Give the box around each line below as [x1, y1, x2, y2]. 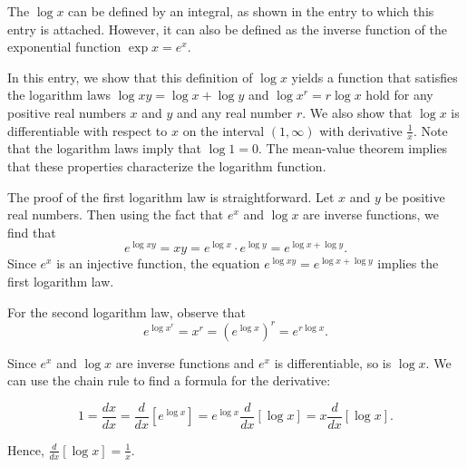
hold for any [365, 85, 433, 104]
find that [7, 222, 56, 241]
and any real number [177, 102, 293, 122]
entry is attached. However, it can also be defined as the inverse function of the [7, 19, 447, 38]
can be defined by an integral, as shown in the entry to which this [68, 2, 434, 20]
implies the [377, 254, 439, 273]
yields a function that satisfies [291, 67, 458, 86]
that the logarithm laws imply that [7, 139, 202, 158]
